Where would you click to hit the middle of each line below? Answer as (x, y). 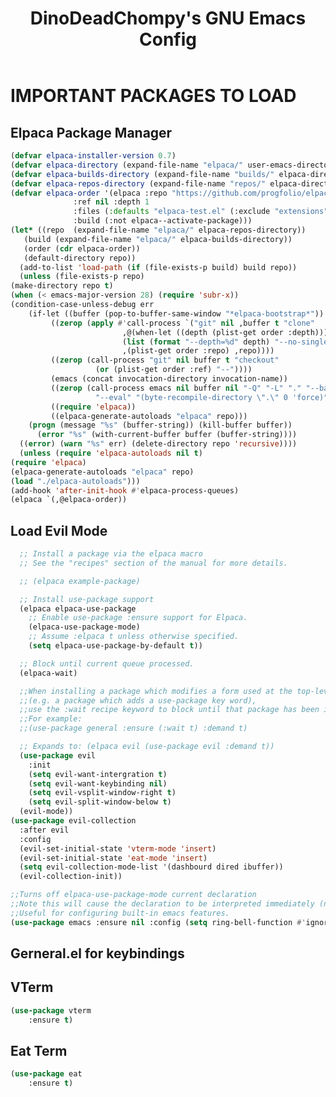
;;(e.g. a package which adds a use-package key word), (138, 700)
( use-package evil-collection (73, 821)
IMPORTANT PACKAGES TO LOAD (153, 96)
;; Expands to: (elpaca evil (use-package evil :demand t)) (147, 747)
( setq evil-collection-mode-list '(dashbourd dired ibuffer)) (151, 867)
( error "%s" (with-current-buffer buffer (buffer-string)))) (167, 435)
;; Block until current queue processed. (107, 663)
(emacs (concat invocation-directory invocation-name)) (169, 379)
